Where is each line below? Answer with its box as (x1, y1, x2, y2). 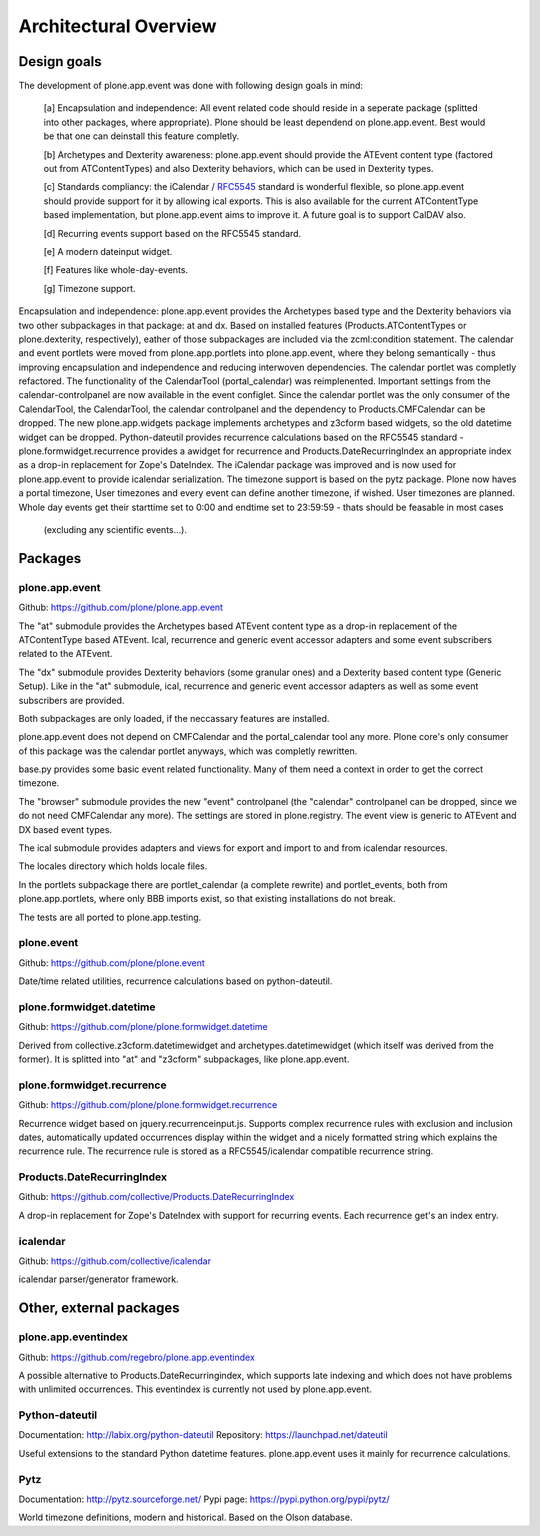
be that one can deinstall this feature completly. (43, 130, 240, 142)
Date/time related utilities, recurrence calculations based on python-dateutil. (18, 975, 333, 987)
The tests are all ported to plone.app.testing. (18, 911, 202, 923)
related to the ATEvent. (18, 648, 113, 660)
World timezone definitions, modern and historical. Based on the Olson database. (18, 1511, 353, 1524)
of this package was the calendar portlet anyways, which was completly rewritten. (18, 745, 358, 757)
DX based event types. (18, 823, 113, 835)
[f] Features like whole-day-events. (43, 264, 189, 276)
